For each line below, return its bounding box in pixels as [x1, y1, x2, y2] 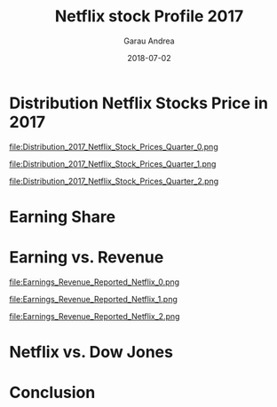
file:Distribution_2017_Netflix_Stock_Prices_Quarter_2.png [9, 176, 219, 186]
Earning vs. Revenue [9, 247, 164, 268]
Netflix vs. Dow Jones [9, 342, 173, 362]
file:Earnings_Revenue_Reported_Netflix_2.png [9, 310, 180, 321]
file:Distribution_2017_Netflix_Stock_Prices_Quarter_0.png [9, 141, 219, 152]
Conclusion [9, 383, 96, 403]
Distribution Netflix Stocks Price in [9, 93, 269, 113]
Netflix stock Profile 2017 [54, 6, 244, 27]
